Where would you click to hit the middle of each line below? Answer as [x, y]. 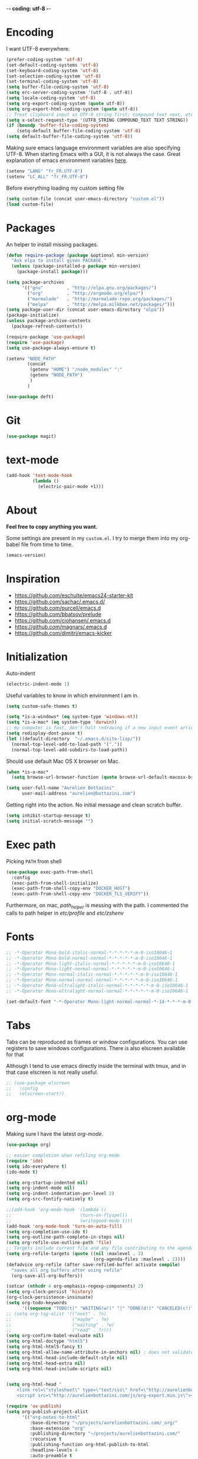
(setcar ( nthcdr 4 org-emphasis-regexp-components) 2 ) [75, 1286]
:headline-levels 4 [54, 1450]
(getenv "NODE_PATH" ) [56, 375]
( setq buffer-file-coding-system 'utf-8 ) [58, 87]
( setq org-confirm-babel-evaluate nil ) [55, 1336]
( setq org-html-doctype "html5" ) [47, 1341]
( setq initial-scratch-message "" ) [50, 821]
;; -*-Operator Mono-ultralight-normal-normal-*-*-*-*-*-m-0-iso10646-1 [97, 991]
